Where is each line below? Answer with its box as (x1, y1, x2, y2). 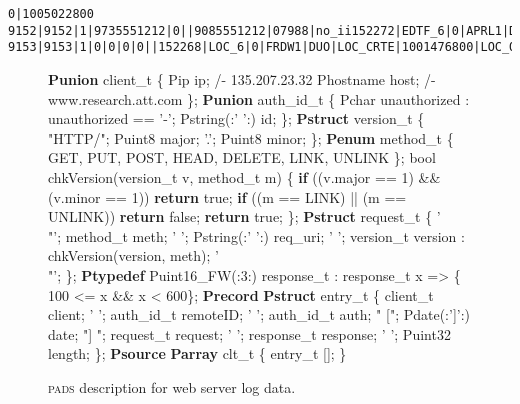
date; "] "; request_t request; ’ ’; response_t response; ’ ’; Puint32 (48, 323, 451, 344)
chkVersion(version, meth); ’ (48, 245, 219, 266)
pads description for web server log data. (48, 376, 296, 397)
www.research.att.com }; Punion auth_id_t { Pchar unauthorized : (48, 88, 470, 109)
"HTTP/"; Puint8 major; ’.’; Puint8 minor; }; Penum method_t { (48, 127, 454, 148)
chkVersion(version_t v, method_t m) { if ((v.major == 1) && (48, 166, 441, 187)
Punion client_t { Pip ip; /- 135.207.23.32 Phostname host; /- (48, 68, 436, 89)
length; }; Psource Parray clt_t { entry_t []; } (48, 343, 347, 364)
